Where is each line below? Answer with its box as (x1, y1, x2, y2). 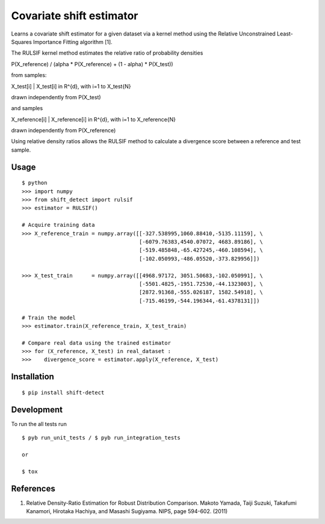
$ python (22, 179, 48, 186)
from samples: (11, 72, 47, 79)
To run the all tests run (11, 420, 67, 427)
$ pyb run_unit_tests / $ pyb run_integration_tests (22, 434, 181, 442)
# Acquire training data (22, 221, 95, 229)
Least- (277, 30, 293, 37)
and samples (11, 105, 43, 112)
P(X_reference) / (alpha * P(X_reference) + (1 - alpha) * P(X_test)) (11, 60, 174, 67)
